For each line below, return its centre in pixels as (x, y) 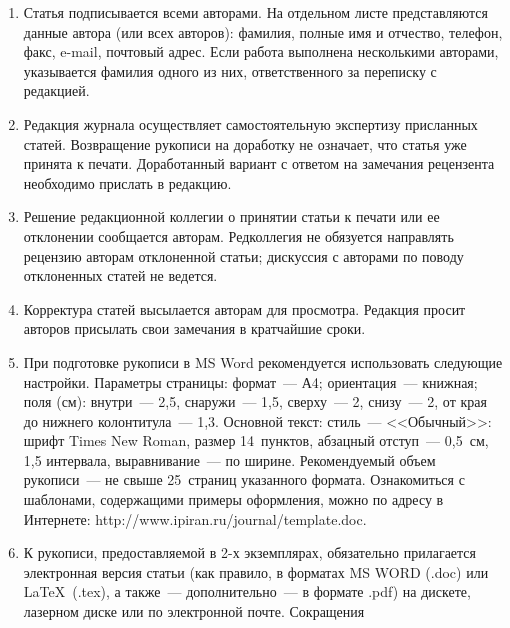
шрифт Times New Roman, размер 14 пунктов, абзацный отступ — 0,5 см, (256, 440)
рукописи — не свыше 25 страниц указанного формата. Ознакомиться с (244, 479)
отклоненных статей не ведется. (120, 275)
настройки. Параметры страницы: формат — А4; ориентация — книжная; (250, 381)
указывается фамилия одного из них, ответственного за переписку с (230, 70)
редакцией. (56, 90)
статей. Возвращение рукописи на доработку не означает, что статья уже (245, 143)
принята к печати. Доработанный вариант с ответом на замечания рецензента (259, 163)
